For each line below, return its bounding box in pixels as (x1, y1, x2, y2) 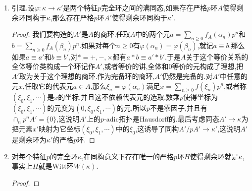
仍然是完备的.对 (162, 70, 213, 81)
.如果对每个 (79, 40, 116, 50)
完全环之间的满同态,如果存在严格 (101, 2, 207, 12)
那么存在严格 (52, 12, 94, 22)
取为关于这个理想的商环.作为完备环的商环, (19, 70, 155, 81)
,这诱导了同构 (135, 123, 179, 133)
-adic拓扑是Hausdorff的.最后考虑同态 (104, 114, 219, 124)
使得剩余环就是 (190, 151, 239, 161)
